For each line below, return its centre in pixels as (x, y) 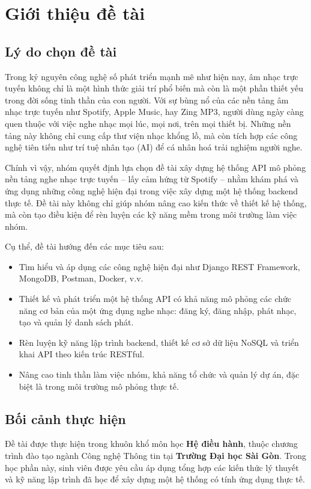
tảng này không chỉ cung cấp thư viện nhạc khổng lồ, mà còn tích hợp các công (151, 135)
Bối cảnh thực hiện (65, 418)
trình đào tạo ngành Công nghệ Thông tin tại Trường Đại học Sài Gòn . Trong (156, 456)
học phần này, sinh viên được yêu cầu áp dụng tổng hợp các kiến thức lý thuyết (152, 467)
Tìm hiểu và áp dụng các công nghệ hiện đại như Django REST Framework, (159, 266)
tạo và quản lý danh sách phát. (76, 322)
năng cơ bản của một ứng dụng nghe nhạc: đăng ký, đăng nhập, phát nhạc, (158, 310)
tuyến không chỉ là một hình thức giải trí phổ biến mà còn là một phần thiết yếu (154, 88)
